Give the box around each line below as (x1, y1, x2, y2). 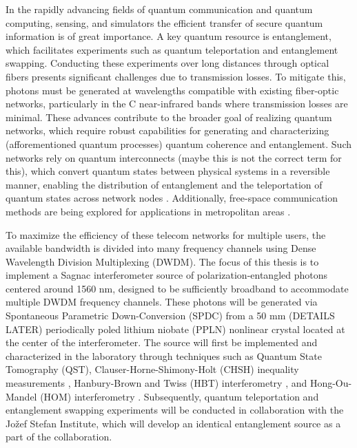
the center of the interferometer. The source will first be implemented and (6, 335, 318, 350)
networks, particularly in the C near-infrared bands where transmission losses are (6, 96, 348, 111)
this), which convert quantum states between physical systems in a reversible (6, 164, 330, 178)
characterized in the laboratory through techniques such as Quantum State (6, 348, 322, 363)
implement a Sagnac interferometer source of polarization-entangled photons (6, 268, 328, 282)
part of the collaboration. (6, 429, 112, 444)
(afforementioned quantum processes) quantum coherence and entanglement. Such (6, 136, 351, 151)
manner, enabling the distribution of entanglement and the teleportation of (6, 177, 323, 191)
